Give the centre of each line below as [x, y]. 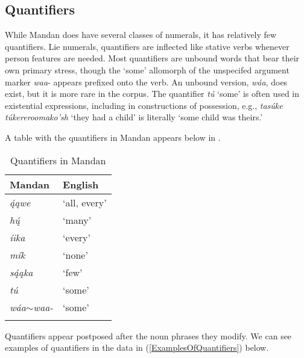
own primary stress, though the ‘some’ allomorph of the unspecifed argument [147, 69]
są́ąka [21, 272]
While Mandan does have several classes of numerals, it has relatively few [141, 35]
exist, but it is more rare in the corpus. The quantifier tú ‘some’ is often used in [152, 94]
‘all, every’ [85, 202]
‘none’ [75, 255]
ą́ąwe [20, 202]
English [81, 184]
